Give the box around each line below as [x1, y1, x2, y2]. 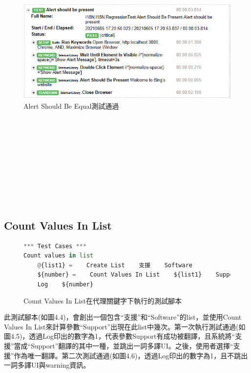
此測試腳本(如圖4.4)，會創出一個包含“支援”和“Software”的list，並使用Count [4, 312, 242, 322]
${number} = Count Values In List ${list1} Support [37, 271, 240, 279]
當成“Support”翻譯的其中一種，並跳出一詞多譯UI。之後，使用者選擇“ [14, 340, 233, 350]
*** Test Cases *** [23, 242, 86, 250]
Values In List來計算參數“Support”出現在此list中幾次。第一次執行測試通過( [4, 321, 239, 331]
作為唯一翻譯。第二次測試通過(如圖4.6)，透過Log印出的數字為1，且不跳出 [14, 350, 248, 360]
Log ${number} [37, 281, 94, 288]
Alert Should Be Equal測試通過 [23, 100, 119, 111]
